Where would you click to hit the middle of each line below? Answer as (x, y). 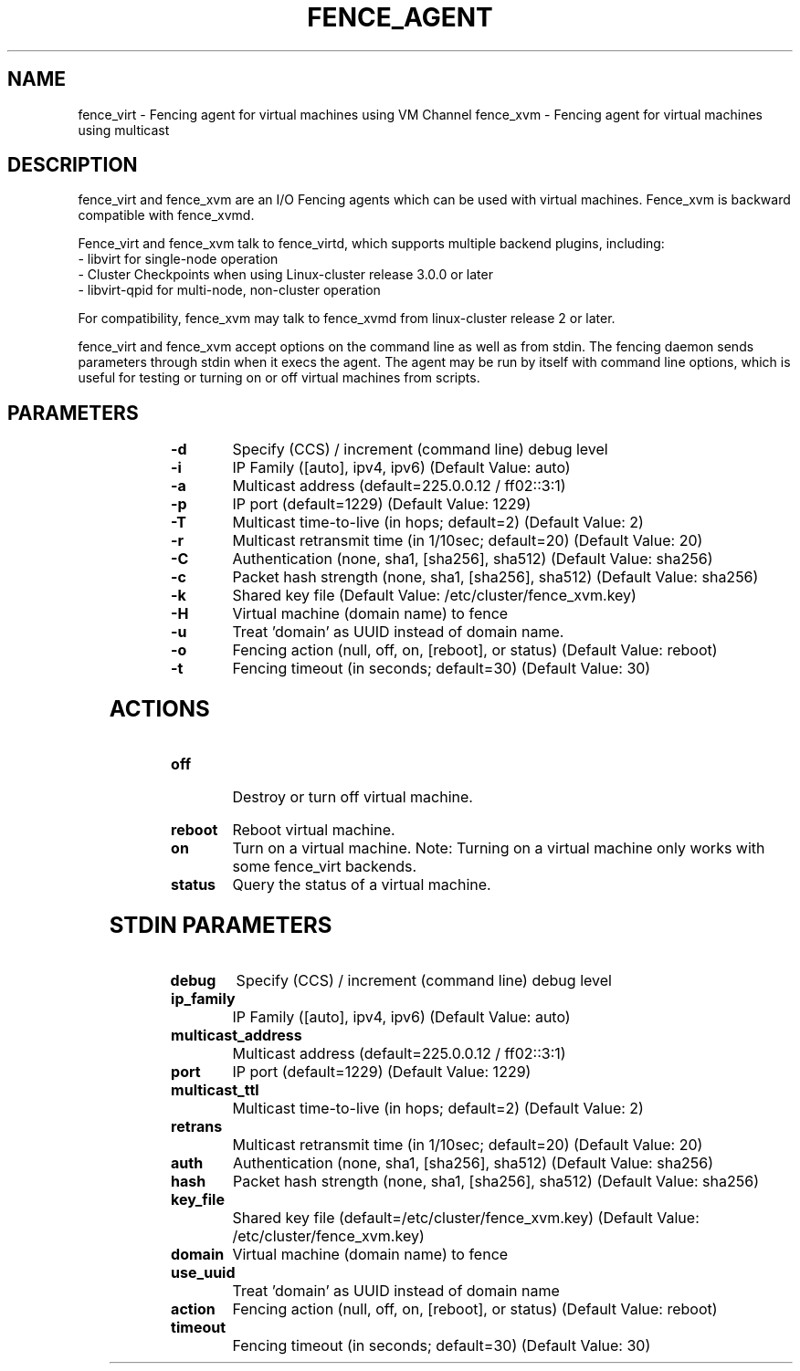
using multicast (124, 130)
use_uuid (203, 1272)
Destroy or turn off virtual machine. (353, 797)
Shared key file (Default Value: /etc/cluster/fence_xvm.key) (434, 596)
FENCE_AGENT (400, 17)
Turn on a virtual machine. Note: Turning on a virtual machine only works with (499, 848)
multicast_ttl (215, 1089)
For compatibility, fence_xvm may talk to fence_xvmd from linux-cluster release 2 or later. (347, 319)
